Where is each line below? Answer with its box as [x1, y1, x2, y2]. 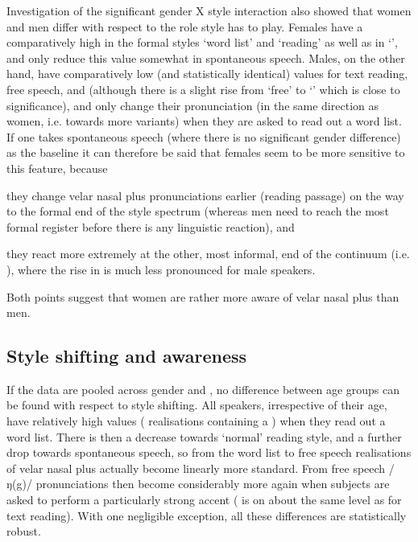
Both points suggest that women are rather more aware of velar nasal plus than [6, 288, 399, 305]
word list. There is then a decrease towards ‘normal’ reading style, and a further [6, 428, 402, 445]
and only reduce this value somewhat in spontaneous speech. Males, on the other [6, 49, 405, 66]
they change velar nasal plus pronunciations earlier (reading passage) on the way [6, 187, 404, 203]
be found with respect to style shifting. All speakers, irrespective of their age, [6, 396, 387, 413]
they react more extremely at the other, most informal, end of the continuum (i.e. [6, 245, 410, 262]
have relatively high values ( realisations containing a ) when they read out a [6, 413, 386, 429]
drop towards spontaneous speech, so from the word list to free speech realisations [6, 444, 412, 461]
